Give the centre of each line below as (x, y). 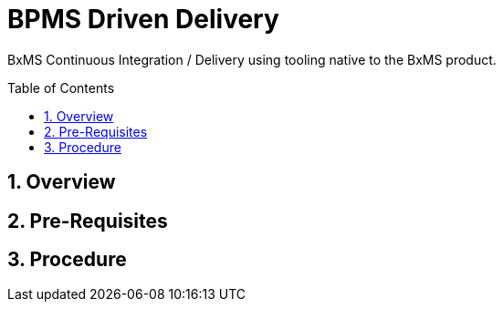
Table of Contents (61, 88)
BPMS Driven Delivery (143, 19)
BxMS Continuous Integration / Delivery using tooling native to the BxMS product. (252, 59)
